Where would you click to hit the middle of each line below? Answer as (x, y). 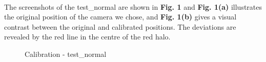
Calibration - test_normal (66, 54)
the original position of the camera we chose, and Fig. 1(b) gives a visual (120, 17)
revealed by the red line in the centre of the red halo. (87, 37)
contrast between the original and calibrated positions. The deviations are (120, 26)
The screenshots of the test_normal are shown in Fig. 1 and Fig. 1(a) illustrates (133, 6)
